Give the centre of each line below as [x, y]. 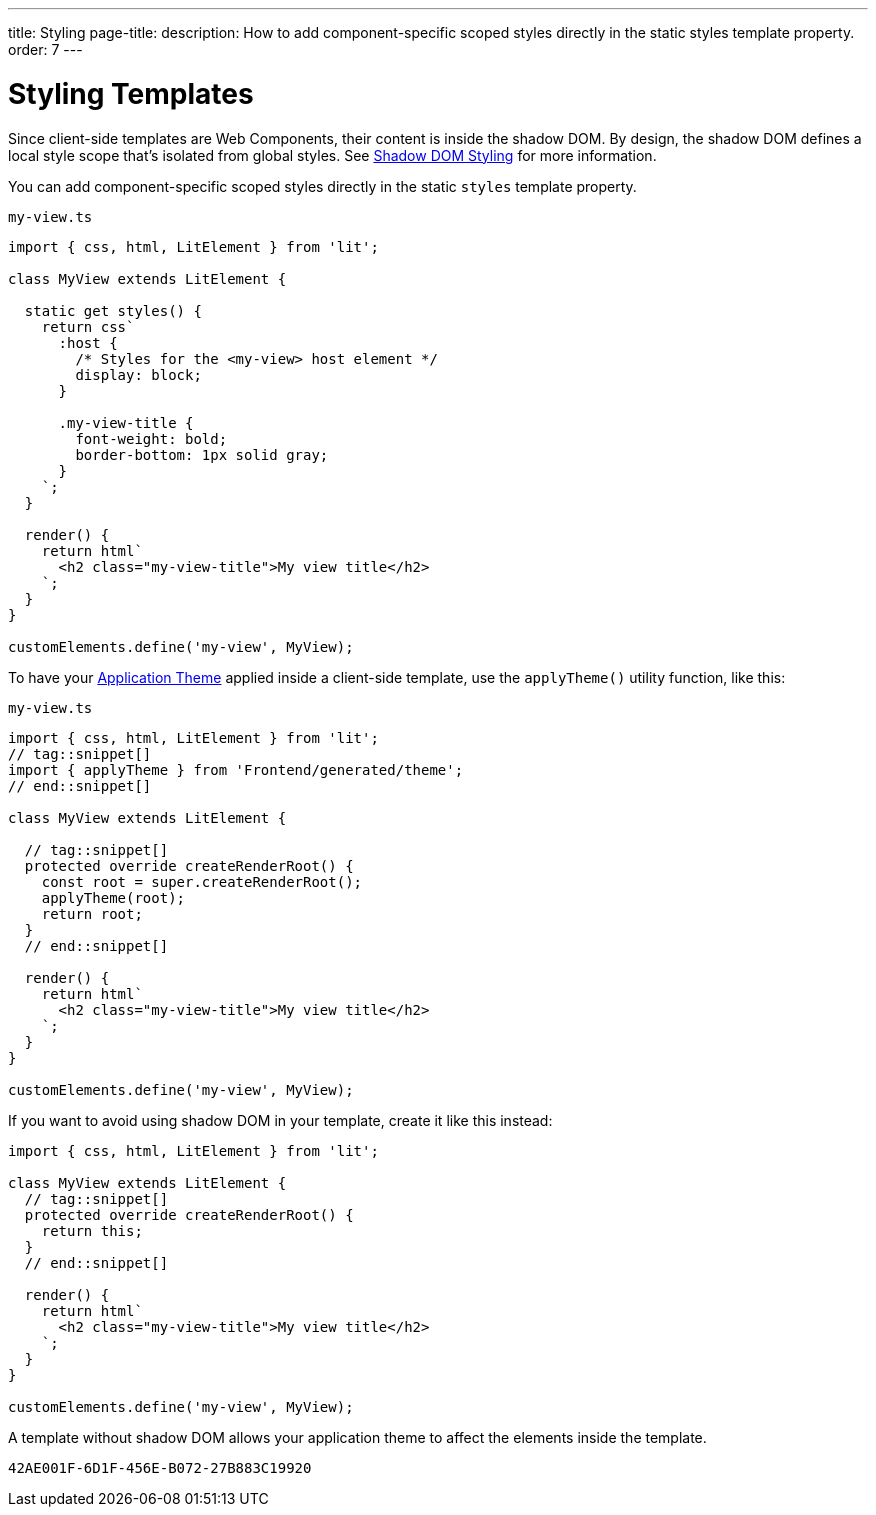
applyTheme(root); [113, 897]
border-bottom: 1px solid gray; [202, 454]
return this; [92, 1230]
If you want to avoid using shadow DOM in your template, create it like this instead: [280, 1120]
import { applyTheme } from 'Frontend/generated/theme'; [236, 769]
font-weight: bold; [151, 438]
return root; [92, 913]
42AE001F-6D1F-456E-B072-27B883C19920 [160, 1467]
